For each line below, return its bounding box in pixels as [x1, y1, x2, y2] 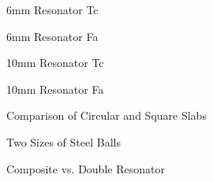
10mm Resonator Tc [6, 54, 104, 71]
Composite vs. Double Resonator [6, 160, 165, 176]
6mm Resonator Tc [6, 2, 99, 17]
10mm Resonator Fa [6, 80, 104, 97]
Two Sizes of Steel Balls [6, 133, 121, 150]
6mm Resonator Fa [6, 28, 99, 44]
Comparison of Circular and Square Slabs [6, 107, 207, 124]
